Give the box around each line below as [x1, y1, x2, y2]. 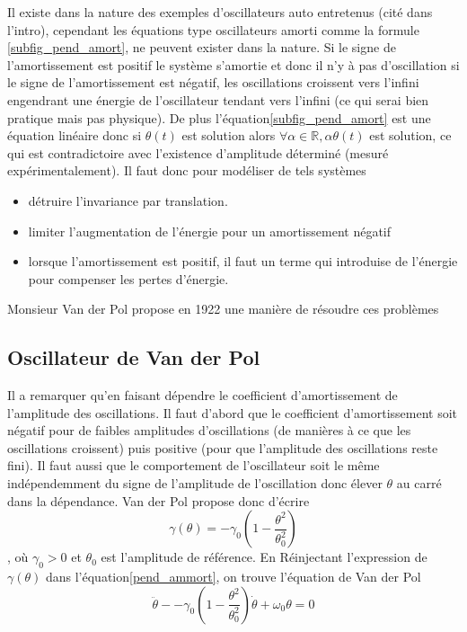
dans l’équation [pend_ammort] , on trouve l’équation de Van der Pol [45, 567, 421, 586]
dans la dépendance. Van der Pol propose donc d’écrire [7, 491, 310, 510]
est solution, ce [369, 126, 452, 145]
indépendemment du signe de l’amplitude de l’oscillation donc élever [7, 474, 383, 493]
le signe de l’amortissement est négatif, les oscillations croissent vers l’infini [7, 73, 419, 92]
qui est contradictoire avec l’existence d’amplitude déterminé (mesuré [7, 143, 389, 162]
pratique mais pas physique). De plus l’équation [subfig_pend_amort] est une [7, 108, 431, 127]
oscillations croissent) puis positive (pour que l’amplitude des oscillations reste [7, 438, 438, 457]
